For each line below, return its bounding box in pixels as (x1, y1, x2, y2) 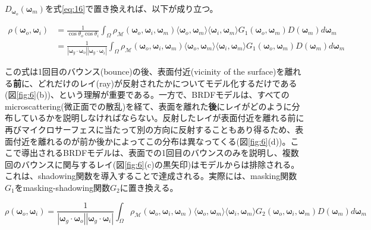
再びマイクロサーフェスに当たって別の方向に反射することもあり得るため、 (5, 123, 295, 136)
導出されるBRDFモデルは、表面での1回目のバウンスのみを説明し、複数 (21, 146, 299, 159)
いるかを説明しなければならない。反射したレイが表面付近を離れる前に (29, 111, 304, 124)
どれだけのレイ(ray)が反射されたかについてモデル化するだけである (37, 76, 297, 89)
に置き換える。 (120, 181, 178, 193)
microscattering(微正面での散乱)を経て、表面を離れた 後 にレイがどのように (5, 100, 292, 112)
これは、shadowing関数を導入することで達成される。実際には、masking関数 (5, 170, 297, 182)
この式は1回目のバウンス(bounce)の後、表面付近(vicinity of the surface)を (5, 65, 285, 78)
